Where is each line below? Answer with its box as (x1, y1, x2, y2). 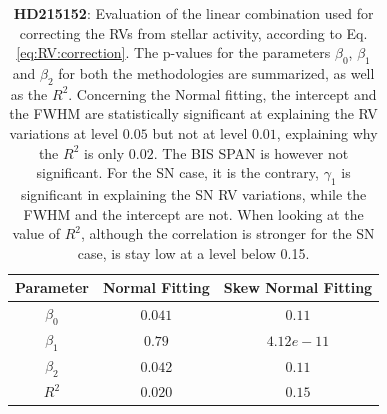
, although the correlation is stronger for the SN (81, 223, 375, 244)
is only (83, 142, 125, 163)
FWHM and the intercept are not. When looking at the (23, 203, 364, 224)
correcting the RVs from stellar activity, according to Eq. (19, 22, 368, 43)
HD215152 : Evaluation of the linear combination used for (13, 3, 374, 23)
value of (12, 223, 61, 244)
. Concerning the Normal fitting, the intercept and (68, 83, 377, 104)
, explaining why (276, 122, 378, 143)
